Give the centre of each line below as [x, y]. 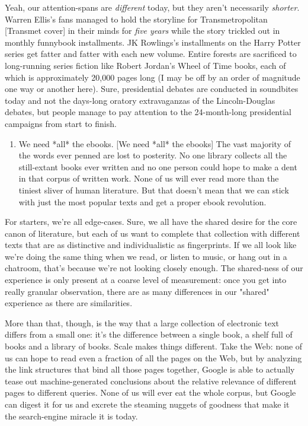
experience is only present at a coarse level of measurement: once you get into [146, 280]
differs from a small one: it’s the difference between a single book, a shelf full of [149, 334]
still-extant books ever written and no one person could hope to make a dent [158, 166]
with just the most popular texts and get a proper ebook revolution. [142, 201]
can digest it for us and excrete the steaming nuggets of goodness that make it [147, 404]
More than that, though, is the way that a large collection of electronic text [142, 322]
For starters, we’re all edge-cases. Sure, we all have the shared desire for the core [151, 222]
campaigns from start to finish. [61, 123]
